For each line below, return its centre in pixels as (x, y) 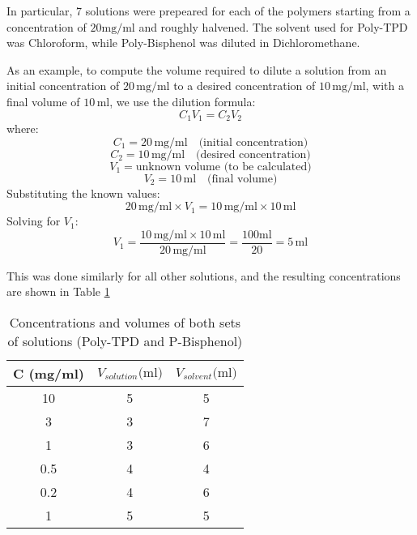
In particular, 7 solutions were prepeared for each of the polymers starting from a (208, 11)
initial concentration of (63, 86)
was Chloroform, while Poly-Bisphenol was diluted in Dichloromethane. (183, 43)
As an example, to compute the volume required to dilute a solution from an (197, 69)
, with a (385, 86)
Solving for (34, 221)
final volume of (43, 101)
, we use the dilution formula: (183, 101)
